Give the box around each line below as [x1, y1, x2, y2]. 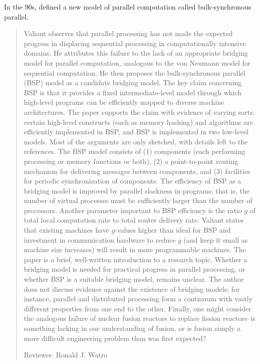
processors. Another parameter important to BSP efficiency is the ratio [24, 205, 242, 215]
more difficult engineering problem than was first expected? [24, 332, 206, 343]
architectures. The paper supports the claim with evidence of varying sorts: [24, 106, 255, 117]
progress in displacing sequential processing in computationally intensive [24, 38, 246, 48]
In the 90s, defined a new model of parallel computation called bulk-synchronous [4, 2, 251, 12]
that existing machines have [24, 225, 109, 235]
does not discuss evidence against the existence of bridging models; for [24, 283, 240, 294]
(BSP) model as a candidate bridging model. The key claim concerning [24, 77, 242, 88]
